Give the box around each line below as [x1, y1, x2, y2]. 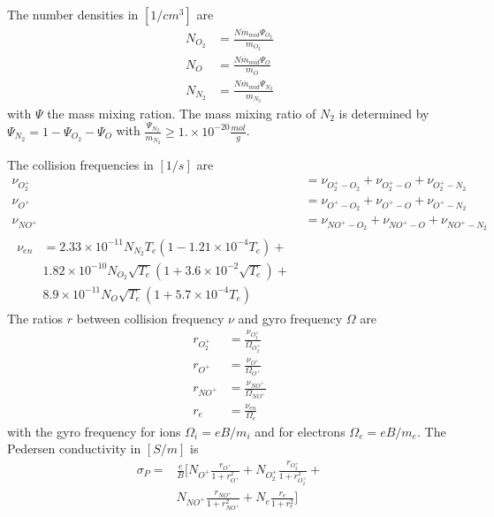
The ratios [7, 308, 64, 327]
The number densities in [7, 5, 139, 23]
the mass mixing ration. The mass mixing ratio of [47, 103, 316, 122]
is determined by [338, 103, 429, 122]
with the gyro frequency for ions [7, 422, 181, 440]
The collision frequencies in [7, 155, 154, 173]
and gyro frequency [238, 308, 343, 327]
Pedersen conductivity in [7, 439, 141, 458]
